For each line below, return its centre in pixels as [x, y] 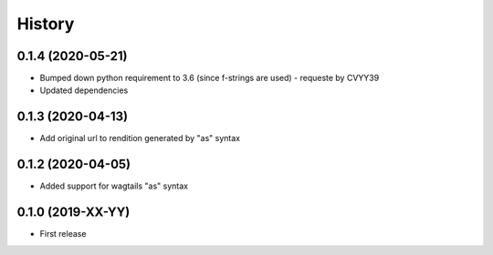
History [46, 24]
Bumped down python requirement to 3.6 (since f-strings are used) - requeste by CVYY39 [210, 78]
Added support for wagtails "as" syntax [114, 186]
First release [63, 234]
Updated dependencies [84, 90]
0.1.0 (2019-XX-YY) [73, 213]
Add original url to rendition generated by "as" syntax [140, 138]
